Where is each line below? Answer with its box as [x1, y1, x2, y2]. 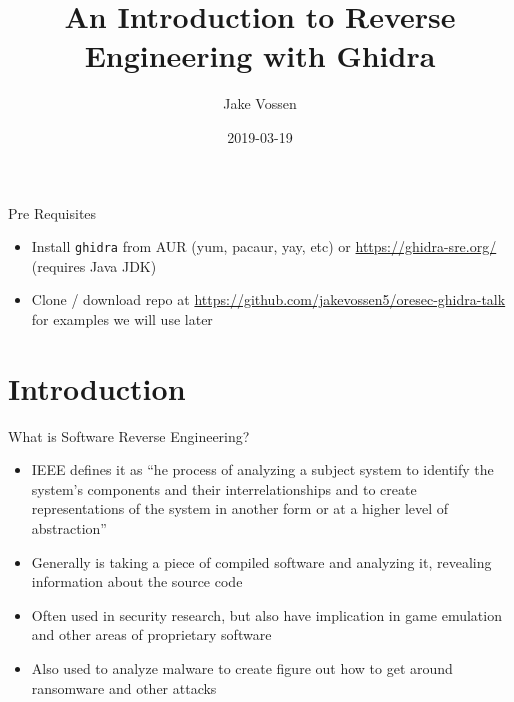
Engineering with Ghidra [84, 35, 436, 76]
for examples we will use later [31, 308, 213, 329]
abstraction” [31, 518, 107, 539]
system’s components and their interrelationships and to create [31, 478, 417, 499]
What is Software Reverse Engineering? [8, 425, 250, 446]
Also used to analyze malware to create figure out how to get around [31, 658, 453, 678]
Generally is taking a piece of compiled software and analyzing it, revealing [31, 551, 492, 572]
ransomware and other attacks [31, 677, 217, 698]
